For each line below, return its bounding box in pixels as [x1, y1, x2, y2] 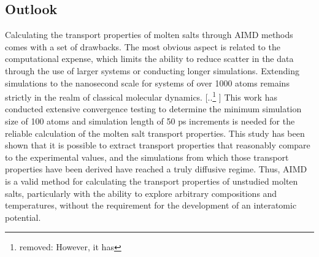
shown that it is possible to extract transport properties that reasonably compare [5, 139, 310, 152]
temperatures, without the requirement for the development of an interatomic [5, 199, 297, 212]
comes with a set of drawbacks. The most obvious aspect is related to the [5, 40, 280, 53]
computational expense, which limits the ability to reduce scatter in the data [5, 52, 294, 65]
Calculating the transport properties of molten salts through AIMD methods [5, 28, 293, 41]
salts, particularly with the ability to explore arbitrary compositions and [5, 186, 277, 199]
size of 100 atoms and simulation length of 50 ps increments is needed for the [5, 115, 295, 128]
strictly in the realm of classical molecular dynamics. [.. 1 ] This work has [5, 89, 277, 103]
